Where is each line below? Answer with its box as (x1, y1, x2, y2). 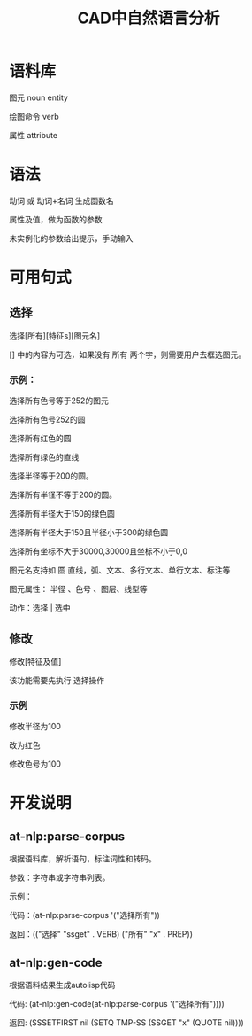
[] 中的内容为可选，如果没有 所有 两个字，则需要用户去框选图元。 (9, 349, 247, 360)
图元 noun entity (9, 92, 69, 103)
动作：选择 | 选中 (9, 603, 71, 613)
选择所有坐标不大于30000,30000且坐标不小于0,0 (9, 546, 188, 557)
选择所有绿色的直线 (9, 452, 80, 463)
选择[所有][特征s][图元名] (9, 330, 101, 341)
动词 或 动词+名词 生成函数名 (9, 195, 115, 206)
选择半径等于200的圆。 (9, 471, 95, 481)
